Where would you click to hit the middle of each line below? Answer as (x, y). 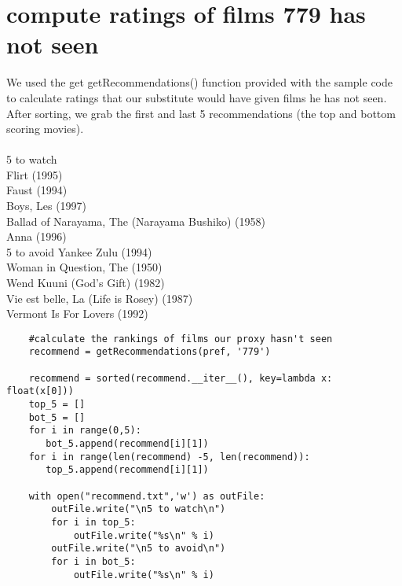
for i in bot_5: (93, 561)
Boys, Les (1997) (47, 206)
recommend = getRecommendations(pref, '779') (150, 352)
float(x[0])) (40, 391)
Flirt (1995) (35, 174)
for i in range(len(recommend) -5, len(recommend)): (169, 457)
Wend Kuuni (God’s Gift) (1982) (86, 283)
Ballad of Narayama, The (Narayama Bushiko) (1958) (136, 221)
